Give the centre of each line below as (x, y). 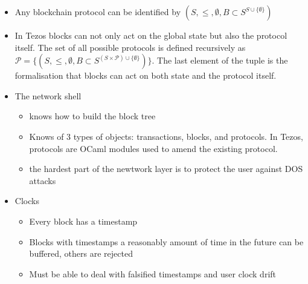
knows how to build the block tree (92, 116)
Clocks (27, 201)
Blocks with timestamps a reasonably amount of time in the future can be (166, 241)
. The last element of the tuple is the (220, 60)
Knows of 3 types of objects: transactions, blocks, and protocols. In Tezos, (166, 136)
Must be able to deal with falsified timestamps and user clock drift (153, 273)
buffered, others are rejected (81, 253)
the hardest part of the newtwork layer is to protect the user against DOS (166, 169)
